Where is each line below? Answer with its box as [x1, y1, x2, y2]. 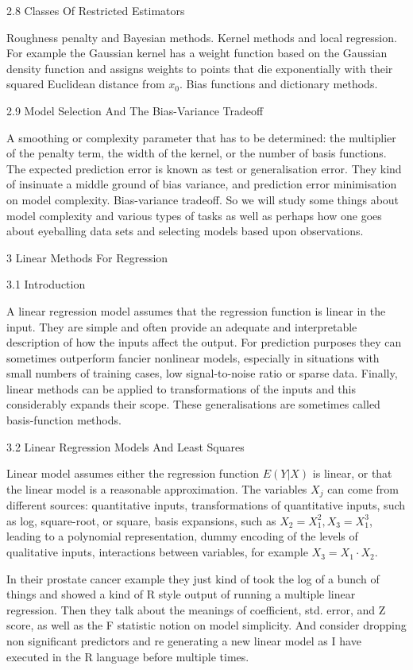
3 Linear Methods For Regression [6, 249, 168, 265]
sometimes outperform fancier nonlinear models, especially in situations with [6, 349, 380, 366]
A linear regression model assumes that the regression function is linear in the [6, 302, 386, 319]
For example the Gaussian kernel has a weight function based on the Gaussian [6, 45, 388, 61]
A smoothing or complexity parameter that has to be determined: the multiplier [6, 129, 396, 145]
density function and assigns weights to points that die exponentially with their [6, 60, 393, 76]
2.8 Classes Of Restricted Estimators [6, 2, 185, 18]
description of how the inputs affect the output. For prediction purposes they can [6, 334, 402, 350]
